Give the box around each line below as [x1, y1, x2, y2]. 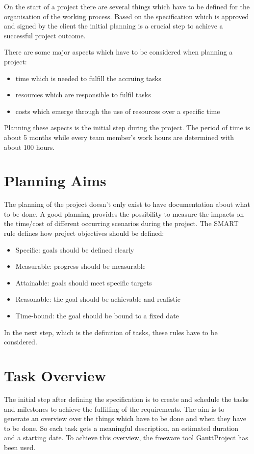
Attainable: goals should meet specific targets [15, 277, 152, 287]
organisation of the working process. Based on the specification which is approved [4, 11, 249, 21]
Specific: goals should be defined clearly [15, 244, 134, 255]
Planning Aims [4, 170, 106, 191]
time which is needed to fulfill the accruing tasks [15, 73, 161, 83]
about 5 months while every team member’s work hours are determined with [4, 132, 234, 142]
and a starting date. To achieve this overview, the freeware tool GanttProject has [4, 432, 248, 443]
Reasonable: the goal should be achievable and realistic [15, 294, 180, 304]
